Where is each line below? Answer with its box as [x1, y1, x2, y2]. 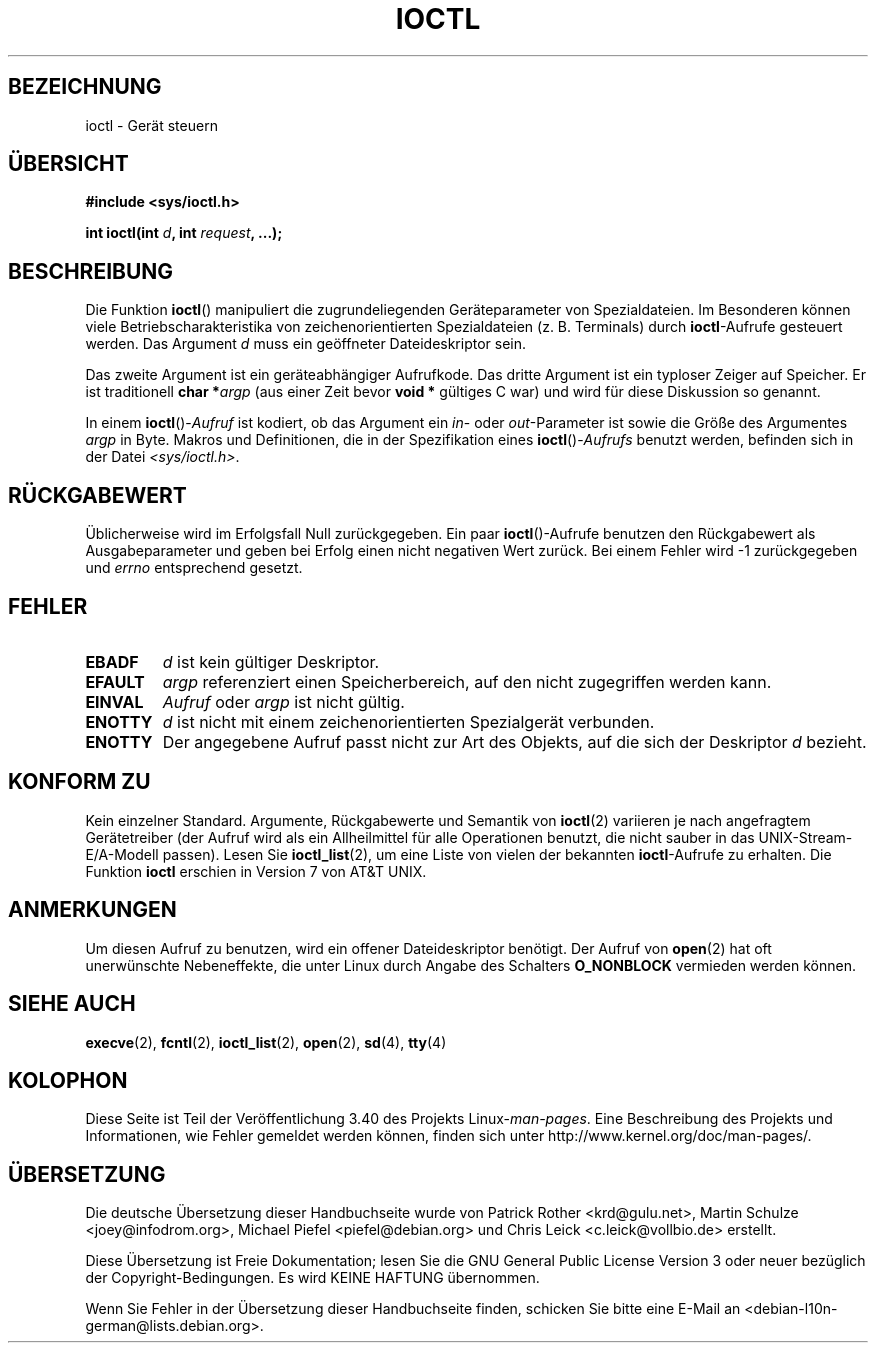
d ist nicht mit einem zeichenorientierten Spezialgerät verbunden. [162, 711, 655, 732]
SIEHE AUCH [8, 991, 136, 1017]
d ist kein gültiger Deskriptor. [162, 651, 380, 672]
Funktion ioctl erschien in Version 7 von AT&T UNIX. [85, 862, 427, 880]
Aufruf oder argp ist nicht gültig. [162, 691, 405, 712]
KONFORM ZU [8, 769, 151, 795]
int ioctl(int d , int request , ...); [85, 224, 283, 242]
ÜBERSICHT [8, 151, 129, 177]
